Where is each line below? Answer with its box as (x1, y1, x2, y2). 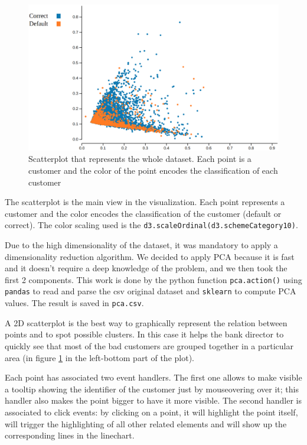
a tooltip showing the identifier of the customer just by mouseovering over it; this (5, 382, 299, 395)
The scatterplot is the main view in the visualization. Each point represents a (5, 196, 285, 208)
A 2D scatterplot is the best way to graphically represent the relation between (5, 316, 288, 329)
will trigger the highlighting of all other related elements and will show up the (5, 417, 287, 430)
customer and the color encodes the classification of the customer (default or (5, 207, 282, 219)
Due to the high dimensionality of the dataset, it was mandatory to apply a (5, 239, 278, 251)
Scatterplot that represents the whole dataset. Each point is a (28, 152, 252, 165)
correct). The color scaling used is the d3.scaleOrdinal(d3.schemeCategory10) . (5, 219, 298, 231)
